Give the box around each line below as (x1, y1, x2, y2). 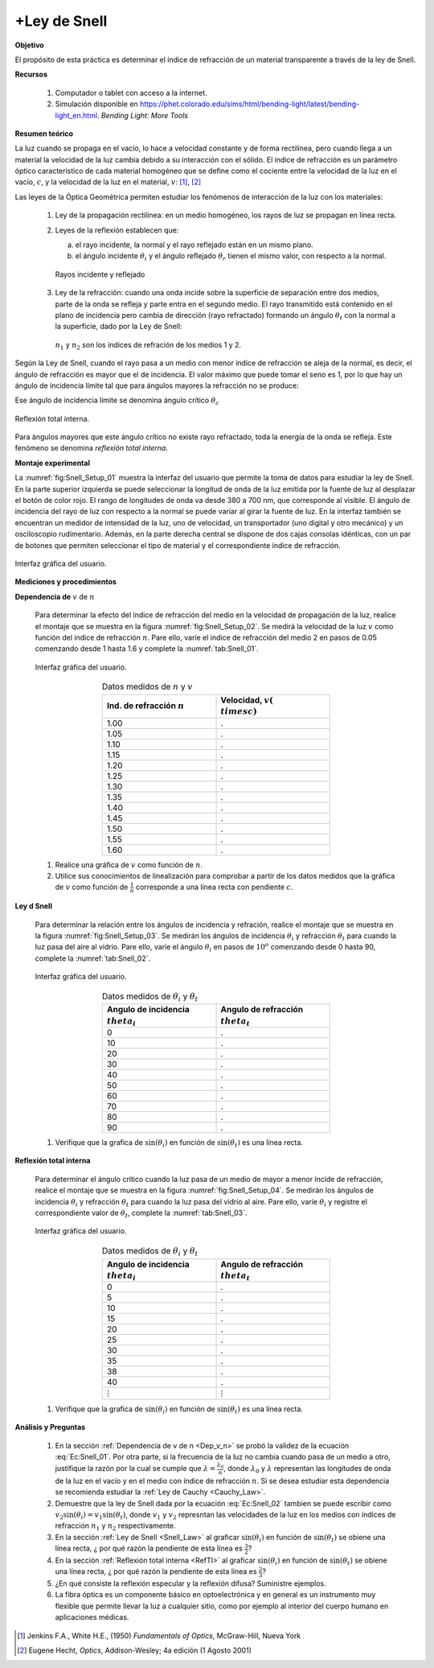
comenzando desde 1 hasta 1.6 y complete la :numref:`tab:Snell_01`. (35, 644, 259, 653)
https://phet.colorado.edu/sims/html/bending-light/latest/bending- (139, 99, 360, 109)
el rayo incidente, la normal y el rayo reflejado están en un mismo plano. (75, 240, 313, 249)
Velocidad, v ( (220, 694, 273, 706)
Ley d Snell (14, 901, 52, 911)
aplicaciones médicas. (55, 1612, 129, 1622)
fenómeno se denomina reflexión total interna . (14, 443, 169, 453)
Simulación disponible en (55, 99, 138, 109)
